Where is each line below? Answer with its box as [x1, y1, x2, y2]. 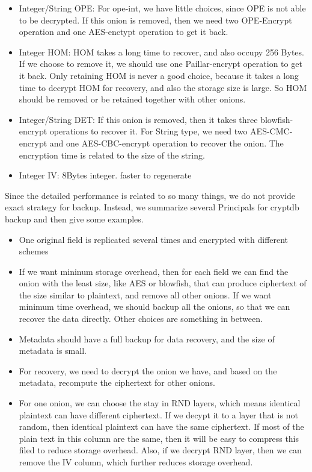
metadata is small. [19, 344, 87, 357]
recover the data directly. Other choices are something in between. [19, 312, 263, 325]
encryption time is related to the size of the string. [19, 148, 205, 161]
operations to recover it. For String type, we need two [49, 125, 248, 137]
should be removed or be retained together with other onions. [19, 93, 246, 105]
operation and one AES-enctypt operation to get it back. [19, 25, 228, 38]
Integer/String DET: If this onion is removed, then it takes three [19, 113, 258, 125]
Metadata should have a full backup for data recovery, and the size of [19, 332, 275, 345]
